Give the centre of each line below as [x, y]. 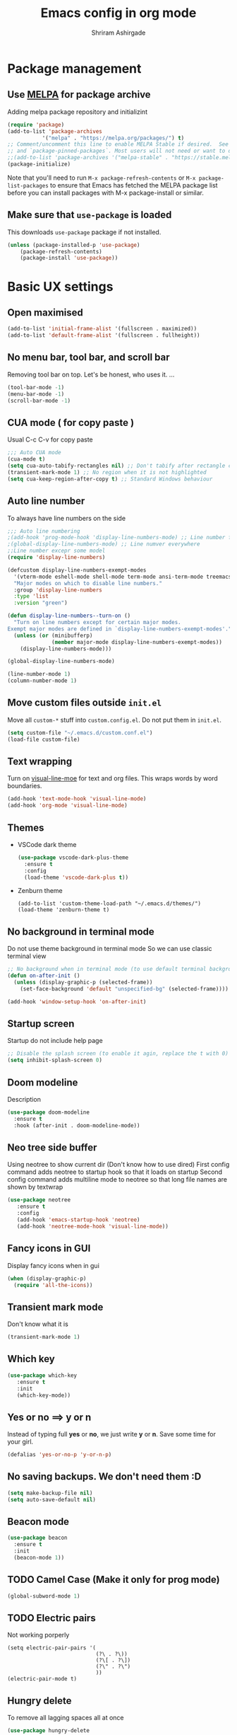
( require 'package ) [36, 125]
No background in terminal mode [81, 932]
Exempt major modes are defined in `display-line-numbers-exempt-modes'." [120, 629]
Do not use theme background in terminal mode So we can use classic [110, 949]
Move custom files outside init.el [85, 703]
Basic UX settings [60, 286]
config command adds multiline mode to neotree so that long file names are [117, 1180]
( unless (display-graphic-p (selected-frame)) [83, 982]
